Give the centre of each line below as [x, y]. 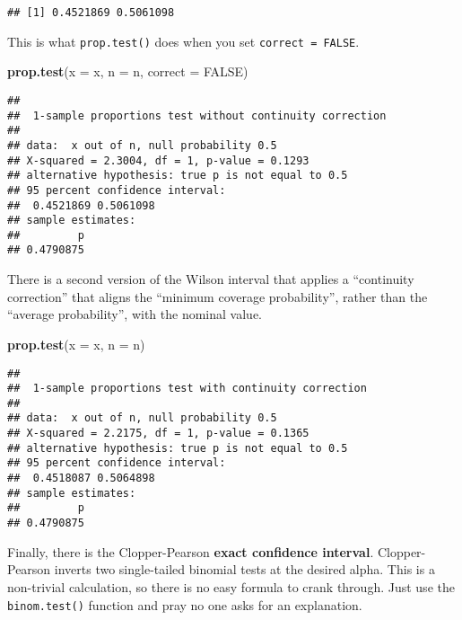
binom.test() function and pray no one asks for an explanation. [185, 604]
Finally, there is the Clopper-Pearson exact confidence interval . [191, 551]
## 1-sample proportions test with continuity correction [187, 389]
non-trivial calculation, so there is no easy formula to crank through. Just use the [231, 586]
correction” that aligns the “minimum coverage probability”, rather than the [218, 296]
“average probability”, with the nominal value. [135, 314]
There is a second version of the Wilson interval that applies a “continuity [211, 279]
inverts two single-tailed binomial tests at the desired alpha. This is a [244, 569]
